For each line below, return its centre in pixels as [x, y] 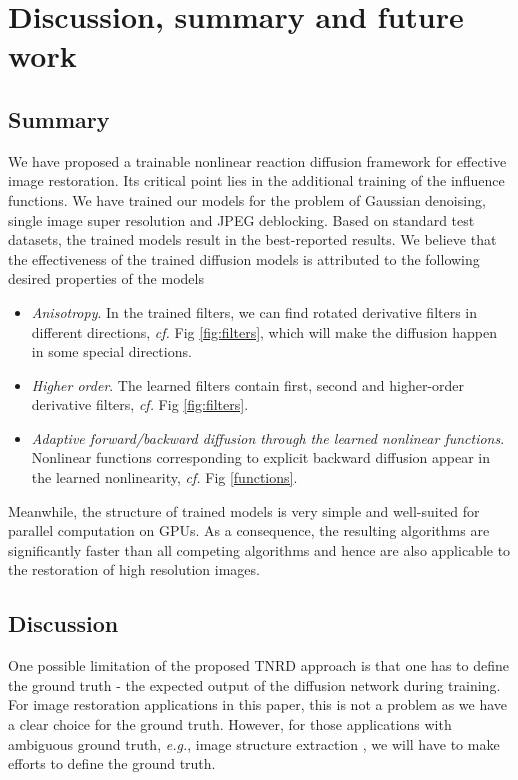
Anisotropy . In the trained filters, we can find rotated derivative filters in [254, 311]
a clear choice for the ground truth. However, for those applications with [230, 724]
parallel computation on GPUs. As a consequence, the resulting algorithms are [249, 530]
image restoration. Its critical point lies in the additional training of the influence [256, 180]
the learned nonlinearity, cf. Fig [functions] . [164, 477]
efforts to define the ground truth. [112, 763]
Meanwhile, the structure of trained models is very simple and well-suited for [244, 510]
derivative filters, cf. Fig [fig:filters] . [140, 404]
